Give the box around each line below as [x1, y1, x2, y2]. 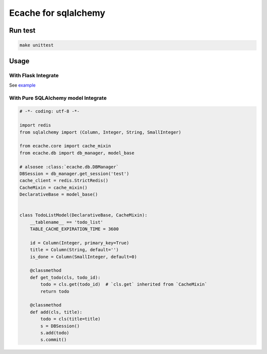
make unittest [19, 43, 54, 48]
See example [9, 82, 36, 88]
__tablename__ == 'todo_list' [30, 219, 103, 225]
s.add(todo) [40, 330, 69, 336]
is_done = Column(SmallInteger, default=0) [30, 254, 137, 260]
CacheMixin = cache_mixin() [19, 184, 88, 190]
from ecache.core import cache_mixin [19, 143, 111, 149]
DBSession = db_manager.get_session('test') [19, 171, 130, 177]
